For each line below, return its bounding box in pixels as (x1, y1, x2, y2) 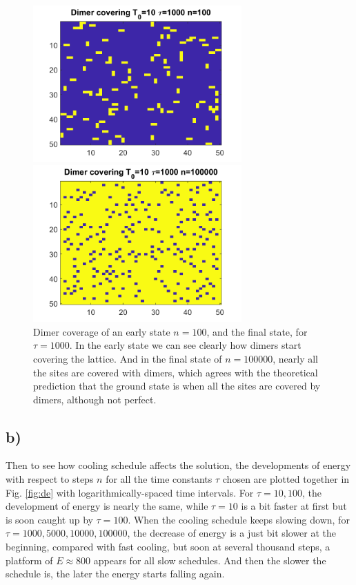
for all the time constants (106, 472, 212, 486)
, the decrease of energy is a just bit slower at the (127, 526, 337, 540)
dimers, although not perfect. (33, 392, 157, 406)
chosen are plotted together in (222, 472, 350, 486)
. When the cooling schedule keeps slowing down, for (128, 512, 350, 526)
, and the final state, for (206, 324, 308, 338)
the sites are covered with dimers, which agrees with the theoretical (33, 365, 318, 379)
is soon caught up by (6, 512, 93, 526)
